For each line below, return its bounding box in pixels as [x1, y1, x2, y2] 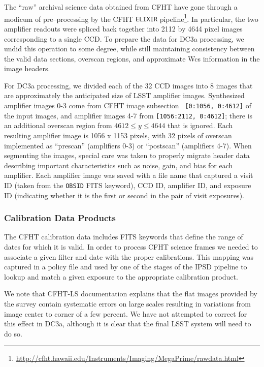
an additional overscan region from [4, 120, 112, 131]
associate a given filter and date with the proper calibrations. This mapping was [4, 251, 253, 262]
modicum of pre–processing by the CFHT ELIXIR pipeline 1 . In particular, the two [4, 12, 258, 24]
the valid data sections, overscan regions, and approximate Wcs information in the [4, 53, 260, 64]
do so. [4, 328, 22, 339]
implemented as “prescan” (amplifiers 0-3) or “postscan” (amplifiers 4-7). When [4, 140, 252, 150]
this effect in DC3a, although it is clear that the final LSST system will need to [4, 318, 251, 329]
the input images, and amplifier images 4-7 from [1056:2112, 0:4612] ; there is [4, 110, 253, 120]
